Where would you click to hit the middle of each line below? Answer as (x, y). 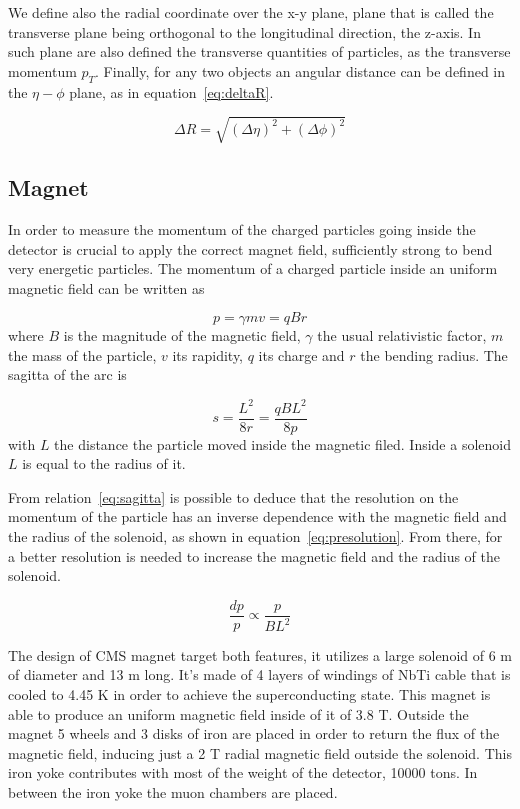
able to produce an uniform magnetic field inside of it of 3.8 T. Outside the (238, 713)
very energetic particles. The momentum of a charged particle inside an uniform (253, 268)
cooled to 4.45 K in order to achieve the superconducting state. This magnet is (249, 694)
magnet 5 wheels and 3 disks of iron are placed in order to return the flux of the (254, 733)
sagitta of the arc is (67, 374)
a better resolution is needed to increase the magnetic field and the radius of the (254, 555)
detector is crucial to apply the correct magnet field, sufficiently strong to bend (250, 248)
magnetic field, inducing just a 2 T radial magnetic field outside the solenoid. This (260, 752)
